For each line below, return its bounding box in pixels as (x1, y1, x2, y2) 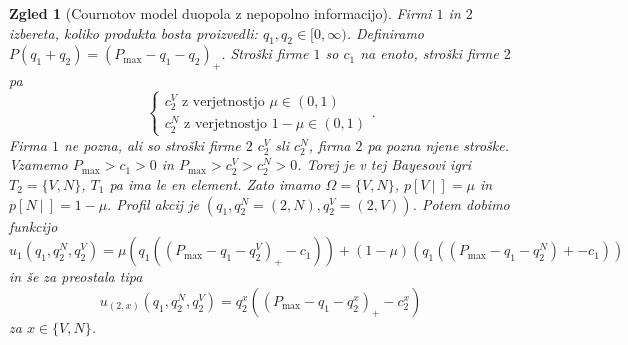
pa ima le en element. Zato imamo (109, 174, 321, 194)
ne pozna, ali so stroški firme (63, 134, 241, 155)
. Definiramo (346, 22, 425, 43)
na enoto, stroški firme (360, 43, 499, 64)
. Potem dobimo (412, 193, 510, 214)
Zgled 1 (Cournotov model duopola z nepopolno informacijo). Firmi (9, 3, 432, 23)
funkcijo (9, 215, 58, 236)
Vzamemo (9, 154, 68, 175)
